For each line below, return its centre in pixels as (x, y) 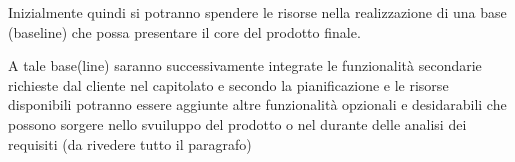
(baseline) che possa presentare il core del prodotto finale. (184, 31)
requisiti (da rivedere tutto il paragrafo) (130, 143)
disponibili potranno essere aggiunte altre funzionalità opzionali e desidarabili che (257, 104)
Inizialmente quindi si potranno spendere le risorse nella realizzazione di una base (257, 12)
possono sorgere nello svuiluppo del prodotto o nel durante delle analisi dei (237, 123)
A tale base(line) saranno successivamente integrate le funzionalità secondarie (245, 65)
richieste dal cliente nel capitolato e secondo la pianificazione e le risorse (228, 84)
